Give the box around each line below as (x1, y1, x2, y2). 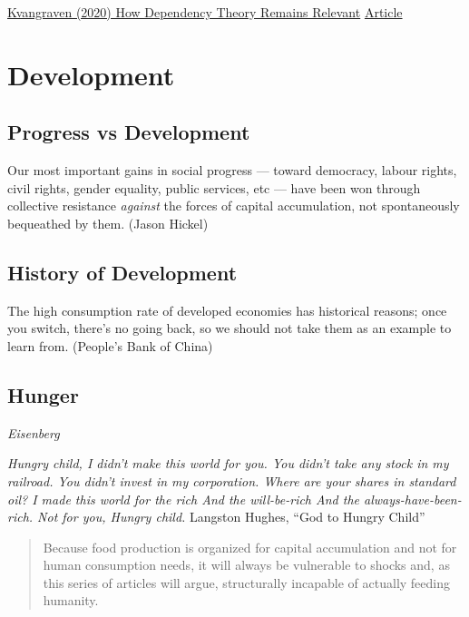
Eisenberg (7, 423, 60, 442)
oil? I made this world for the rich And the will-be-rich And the (7, 489, 359, 508)
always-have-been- (364, 489, 462, 508)
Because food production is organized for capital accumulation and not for (43, 537, 457, 556)
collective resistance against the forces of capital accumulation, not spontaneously (7, 196, 460, 215)
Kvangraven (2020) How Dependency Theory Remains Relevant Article (7, 3, 403, 21)
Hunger (7, 380, 79, 408)
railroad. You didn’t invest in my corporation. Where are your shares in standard (7, 471, 456, 490)
